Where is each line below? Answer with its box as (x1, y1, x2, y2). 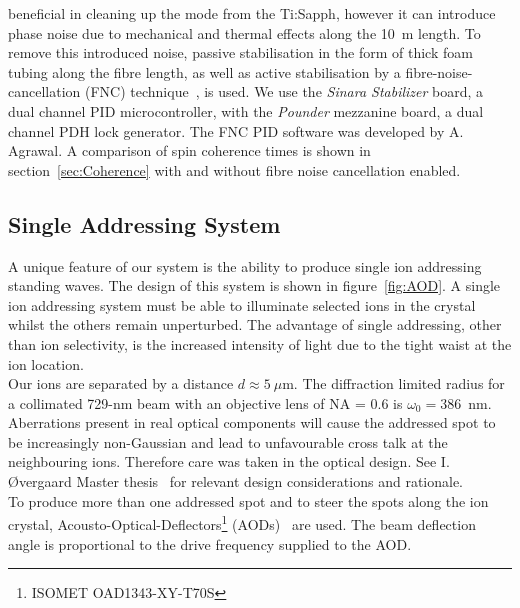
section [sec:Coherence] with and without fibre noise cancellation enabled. (8, 159, 461, 180)
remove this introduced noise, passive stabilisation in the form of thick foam (8, 42, 473, 63)
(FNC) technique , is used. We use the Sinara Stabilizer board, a (84, 81, 484, 102)
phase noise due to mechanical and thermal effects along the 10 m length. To (8, 22, 481, 43)
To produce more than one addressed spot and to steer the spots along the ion (8, 490, 489, 511)
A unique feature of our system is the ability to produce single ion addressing (8, 255, 482, 276)
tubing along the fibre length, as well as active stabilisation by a (8, 61, 401, 82)
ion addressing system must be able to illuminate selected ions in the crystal (8, 294, 476, 315)
